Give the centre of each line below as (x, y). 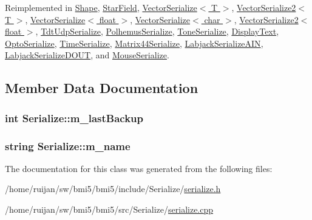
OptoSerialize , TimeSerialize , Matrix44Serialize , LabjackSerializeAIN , (134, 43)
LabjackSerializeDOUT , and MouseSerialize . (87, 55)
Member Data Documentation (102, 88)
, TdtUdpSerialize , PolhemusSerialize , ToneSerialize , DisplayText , (157, 31)
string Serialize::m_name (68, 146)
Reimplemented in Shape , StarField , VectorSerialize (101, 7)
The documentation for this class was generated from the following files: (139, 168)
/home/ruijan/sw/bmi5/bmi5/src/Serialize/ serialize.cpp (109, 209)
